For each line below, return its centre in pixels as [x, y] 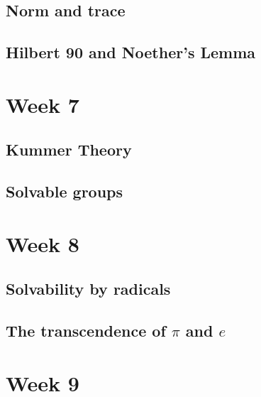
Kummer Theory [69, 149]
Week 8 [43, 243]
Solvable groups [65, 191]
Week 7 [43, 104]
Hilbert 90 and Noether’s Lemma [131, 52]
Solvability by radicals [88, 289]
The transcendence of [86, 331]
